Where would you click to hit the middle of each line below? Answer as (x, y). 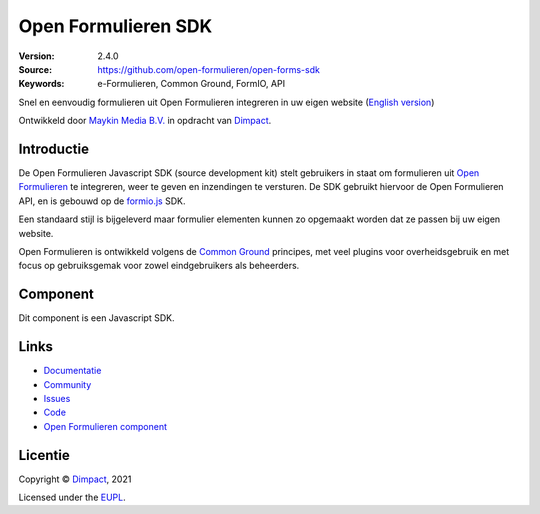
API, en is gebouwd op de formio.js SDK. (102, 201)
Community (67, 384)
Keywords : (41, 84)
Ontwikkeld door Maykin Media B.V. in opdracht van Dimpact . (145, 121)
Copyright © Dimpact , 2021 (75, 479)
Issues (57, 398)
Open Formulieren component (105, 426)
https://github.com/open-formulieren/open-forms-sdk (208, 69)
